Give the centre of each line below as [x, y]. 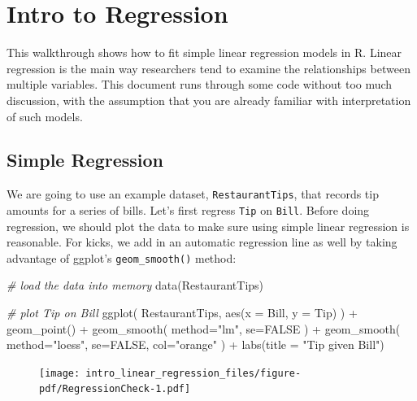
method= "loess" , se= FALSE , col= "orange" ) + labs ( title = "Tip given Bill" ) [195, 344]
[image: [60, 373]
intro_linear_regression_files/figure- [193, 373]
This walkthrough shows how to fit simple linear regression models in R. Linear [204, 52]
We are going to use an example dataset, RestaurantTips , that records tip [193, 194]
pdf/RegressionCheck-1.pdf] [115, 389]
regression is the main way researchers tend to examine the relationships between [208, 68]
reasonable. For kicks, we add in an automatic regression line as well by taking [202, 242]
